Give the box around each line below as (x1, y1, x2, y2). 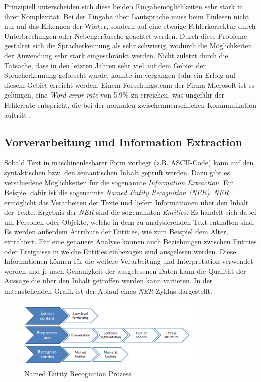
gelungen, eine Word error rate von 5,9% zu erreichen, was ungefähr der (4, 89, 225, 100)
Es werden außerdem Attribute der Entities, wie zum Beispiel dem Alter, (4, 226, 228, 237)
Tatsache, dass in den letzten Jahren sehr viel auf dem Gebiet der (4, 60, 206, 70)
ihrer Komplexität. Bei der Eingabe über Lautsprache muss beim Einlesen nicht (4, 11, 249, 21)
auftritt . (4, 109, 31, 120)
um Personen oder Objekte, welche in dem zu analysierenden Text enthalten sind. (4, 216, 255, 227)
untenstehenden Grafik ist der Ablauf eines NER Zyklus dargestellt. (4, 285, 212, 296)
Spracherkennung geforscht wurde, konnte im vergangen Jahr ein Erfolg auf (4, 70, 236, 80)
